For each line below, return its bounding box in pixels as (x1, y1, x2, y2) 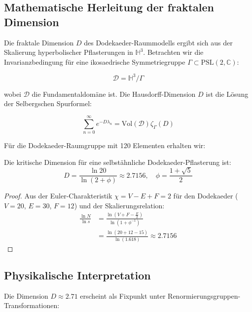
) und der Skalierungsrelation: (74, 200, 165, 210)
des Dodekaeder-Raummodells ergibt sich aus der (84, 37, 233, 47)
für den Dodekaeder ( (173, 191, 238, 201)
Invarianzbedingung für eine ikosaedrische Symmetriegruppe (4, 56, 185, 67)
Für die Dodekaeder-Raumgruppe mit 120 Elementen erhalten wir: (4, 140, 206, 151)
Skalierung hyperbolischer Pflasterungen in (4, 47, 133, 57)
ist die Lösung (206, 88, 249, 99)
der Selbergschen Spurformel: (4, 98, 92, 109)
